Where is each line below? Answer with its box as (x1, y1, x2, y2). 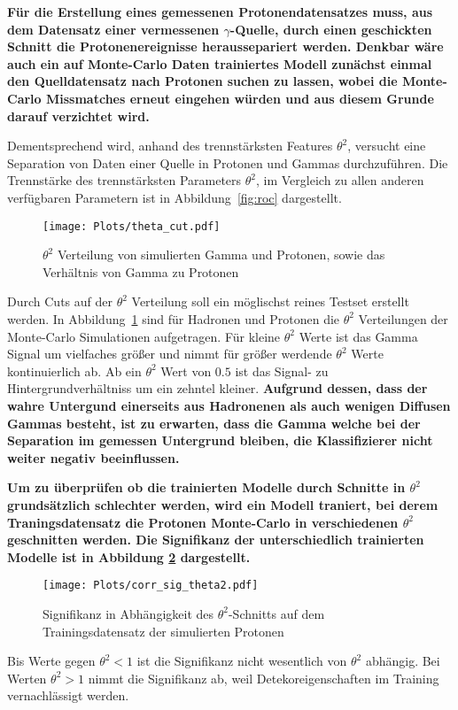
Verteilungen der (358, 309, 448, 328)
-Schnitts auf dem (228, 604, 325, 622)
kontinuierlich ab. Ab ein (7, 361, 142, 380)
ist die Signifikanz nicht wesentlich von (136, 652, 347, 670)
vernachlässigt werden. (7, 686, 129, 705)
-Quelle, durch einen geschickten (229, 19, 432, 38)
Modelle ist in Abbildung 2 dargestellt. (7, 547, 251, 566)
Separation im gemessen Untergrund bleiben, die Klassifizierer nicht (7, 431, 433, 450)
